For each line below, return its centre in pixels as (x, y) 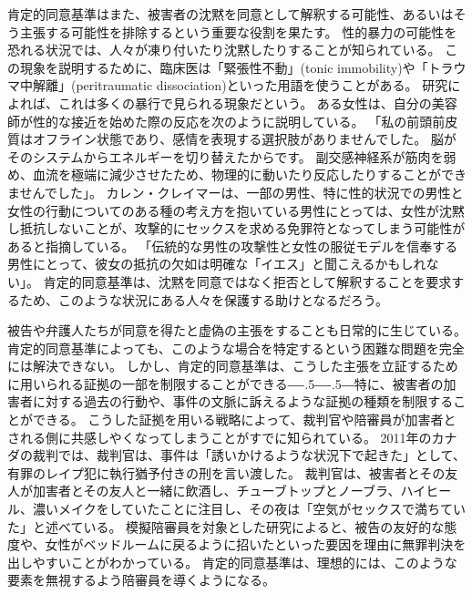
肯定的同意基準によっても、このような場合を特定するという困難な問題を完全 (236, 348)
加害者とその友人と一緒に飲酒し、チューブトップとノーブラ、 (216, 491)
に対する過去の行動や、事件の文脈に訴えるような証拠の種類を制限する (243, 401)
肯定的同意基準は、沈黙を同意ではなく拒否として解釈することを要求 (247, 281)
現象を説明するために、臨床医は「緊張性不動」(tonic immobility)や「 (224, 67)
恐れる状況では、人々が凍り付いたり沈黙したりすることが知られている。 (224, 50)
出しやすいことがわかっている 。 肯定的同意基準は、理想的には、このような (232, 562)
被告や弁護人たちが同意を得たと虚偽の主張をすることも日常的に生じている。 (237, 330)
